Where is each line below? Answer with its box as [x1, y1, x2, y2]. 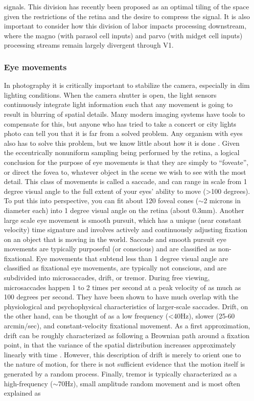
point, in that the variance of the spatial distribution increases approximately [4, 340, 236, 350]
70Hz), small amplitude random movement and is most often [58, 378, 240, 388]
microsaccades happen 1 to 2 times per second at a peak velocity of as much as [4, 282, 241, 292]
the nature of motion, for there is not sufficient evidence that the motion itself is [4, 359, 245, 369]
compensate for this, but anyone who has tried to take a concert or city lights [4, 118, 236, 129]
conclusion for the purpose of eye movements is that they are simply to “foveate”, [4, 157, 249, 167]
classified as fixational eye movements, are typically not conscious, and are [4, 263, 227, 273]
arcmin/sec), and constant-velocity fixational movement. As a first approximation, [4, 321, 250, 331]
